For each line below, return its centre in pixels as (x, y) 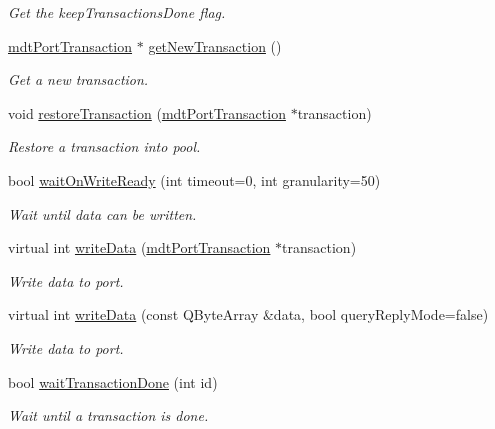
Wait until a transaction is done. (108, 415)
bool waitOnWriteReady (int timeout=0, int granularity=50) (194, 179)
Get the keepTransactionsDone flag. (117, 12)
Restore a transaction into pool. (104, 146)
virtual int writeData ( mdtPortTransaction (139, 247)
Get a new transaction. (78, 79)
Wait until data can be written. (102, 213)
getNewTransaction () (215, 45)
